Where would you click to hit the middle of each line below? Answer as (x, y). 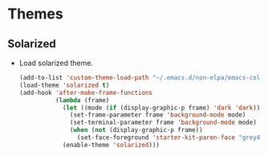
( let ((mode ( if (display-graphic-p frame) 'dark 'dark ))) (163, 108)
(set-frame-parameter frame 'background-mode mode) (158, 115)
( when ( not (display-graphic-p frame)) (136, 130)
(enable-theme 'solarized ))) (111, 145)
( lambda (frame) (82, 100)
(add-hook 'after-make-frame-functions (86, 92)
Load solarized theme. (56, 63)
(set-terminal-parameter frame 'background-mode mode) (164, 123)
